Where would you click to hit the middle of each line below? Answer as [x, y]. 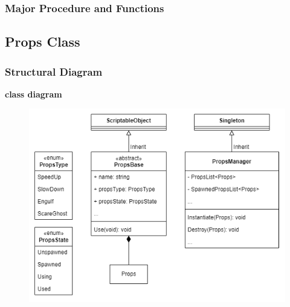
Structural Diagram [54, 71]
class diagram [34, 94]
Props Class [43, 41]
